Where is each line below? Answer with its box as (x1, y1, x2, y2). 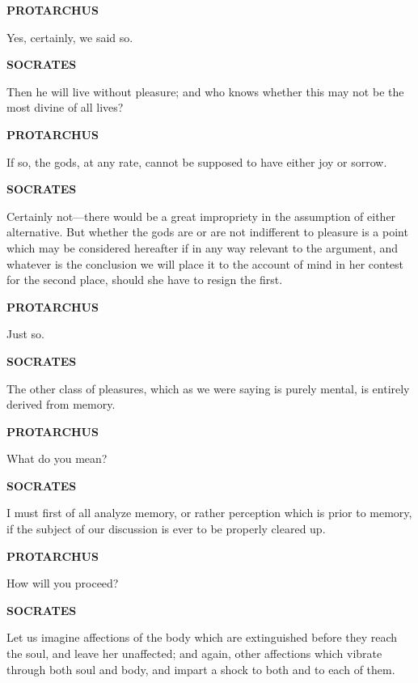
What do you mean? (6, 450, 108, 467)
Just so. (6, 325, 45, 342)
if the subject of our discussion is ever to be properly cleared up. (6, 520, 326, 537)
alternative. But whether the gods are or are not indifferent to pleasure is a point (6, 223, 408, 240)
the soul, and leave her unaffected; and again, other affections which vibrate (6, 645, 382, 662)
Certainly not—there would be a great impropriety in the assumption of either (6, 207, 396, 224)
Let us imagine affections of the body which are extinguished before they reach (6, 629, 398, 646)
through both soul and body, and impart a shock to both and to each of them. (6, 660, 395, 677)
